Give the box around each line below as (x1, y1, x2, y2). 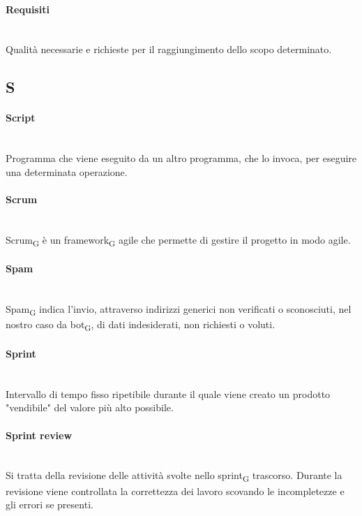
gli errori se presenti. (6, 497, 93, 512)
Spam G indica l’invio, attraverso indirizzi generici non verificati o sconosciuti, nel (6, 302, 352, 318)
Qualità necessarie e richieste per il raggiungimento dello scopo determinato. (6, 42, 332, 57)
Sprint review (6, 427, 73, 442)
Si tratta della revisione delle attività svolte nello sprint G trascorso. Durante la (6, 468, 342, 485)
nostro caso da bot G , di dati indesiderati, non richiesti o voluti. (6, 317, 276, 334)
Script (6, 110, 36, 125)
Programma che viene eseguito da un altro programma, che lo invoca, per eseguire (6, 151, 357, 165)
